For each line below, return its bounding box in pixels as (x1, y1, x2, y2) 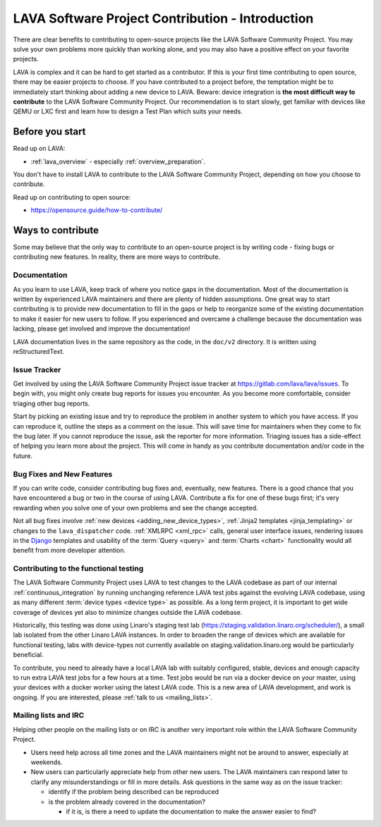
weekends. (30, 758, 63, 766)
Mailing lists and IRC (13, 711, 85, 721)
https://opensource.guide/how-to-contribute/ (30, 206, 163, 214)
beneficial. (13, 651, 44, 659)
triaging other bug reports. (13, 399, 90, 408)
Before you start (13, 125, 86, 137)
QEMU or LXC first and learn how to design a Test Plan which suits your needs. (13, 107, 243, 116)
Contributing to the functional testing (13, 564, 144, 574)
